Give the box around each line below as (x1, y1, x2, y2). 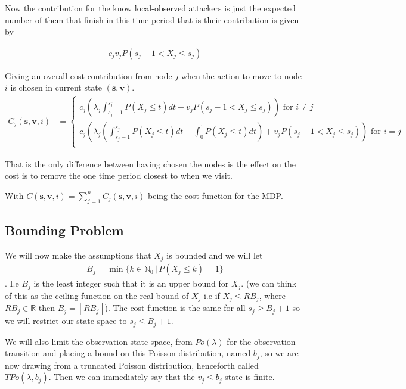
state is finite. (225, 371, 275, 383)
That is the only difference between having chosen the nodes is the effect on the (5, 157, 296, 170)
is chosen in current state (10, 81, 103, 94)
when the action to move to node (181, 69, 302, 82)
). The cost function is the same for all (104, 301, 246, 314)
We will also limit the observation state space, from (5, 335, 193, 347)
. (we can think (241, 277, 296, 290)
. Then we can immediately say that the (48, 371, 195, 383)
